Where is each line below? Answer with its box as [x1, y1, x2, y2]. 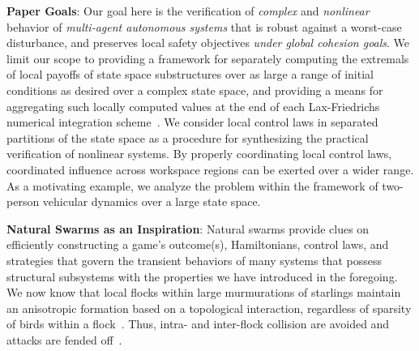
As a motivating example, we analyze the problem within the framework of [6, 177, 378, 194]
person [6, 193, 40, 210]
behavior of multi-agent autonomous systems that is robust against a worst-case [6, 18, 402, 35]
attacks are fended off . [6, 331, 122, 348]
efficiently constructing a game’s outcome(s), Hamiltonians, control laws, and [6, 236, 389, 253]
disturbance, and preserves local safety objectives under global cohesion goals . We [6, 34, 410, 51]
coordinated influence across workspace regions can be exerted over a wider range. [6, 161, 414, 178]
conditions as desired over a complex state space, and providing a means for [6, 81, 383, 98]
